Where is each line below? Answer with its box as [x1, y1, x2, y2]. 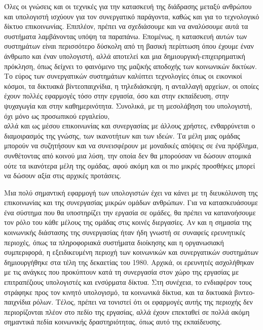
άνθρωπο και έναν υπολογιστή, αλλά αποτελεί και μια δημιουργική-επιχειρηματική [4, 50, 245, 61]
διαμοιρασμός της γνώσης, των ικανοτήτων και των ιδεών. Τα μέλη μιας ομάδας [4, 130, 240, 141]
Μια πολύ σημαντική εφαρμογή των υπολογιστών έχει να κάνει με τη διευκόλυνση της [4, 187, 258, 197]
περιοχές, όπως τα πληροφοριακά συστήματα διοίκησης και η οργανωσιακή [4, 237, 224, 247]
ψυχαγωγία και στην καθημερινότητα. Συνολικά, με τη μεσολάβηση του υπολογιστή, [4, 100, 252, 111]
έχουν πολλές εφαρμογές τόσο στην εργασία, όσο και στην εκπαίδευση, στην [4, 90, 229, 101]
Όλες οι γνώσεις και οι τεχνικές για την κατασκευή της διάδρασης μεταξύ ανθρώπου [4, 1, 252, 11]
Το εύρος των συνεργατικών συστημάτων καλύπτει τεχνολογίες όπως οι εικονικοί [4, 71, 242, 81]
